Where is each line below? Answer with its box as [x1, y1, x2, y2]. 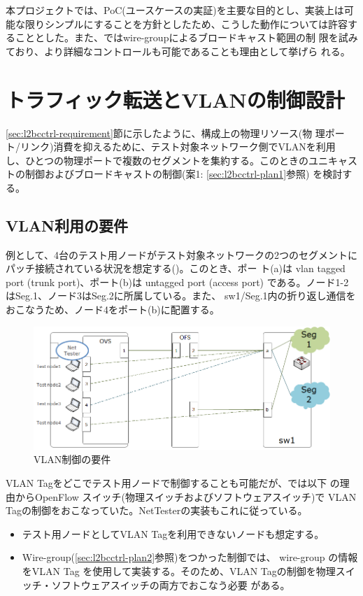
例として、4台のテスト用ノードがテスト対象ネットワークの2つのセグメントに [6, 247, 357, 262]
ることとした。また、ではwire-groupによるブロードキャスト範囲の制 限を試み [6, 30, 358, 45]
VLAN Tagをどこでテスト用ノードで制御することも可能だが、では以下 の [6, 476, 340, 490]
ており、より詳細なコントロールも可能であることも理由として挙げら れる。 [6, 43, 350, 58]
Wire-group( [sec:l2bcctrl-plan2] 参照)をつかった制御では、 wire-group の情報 [22, 550, 358, 565]
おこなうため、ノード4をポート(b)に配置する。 [6, 302, 220, 317]
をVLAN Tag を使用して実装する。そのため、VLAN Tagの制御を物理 [22, 564, 336, 578]
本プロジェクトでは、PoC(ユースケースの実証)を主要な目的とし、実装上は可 [6, 3, 354, 17]
